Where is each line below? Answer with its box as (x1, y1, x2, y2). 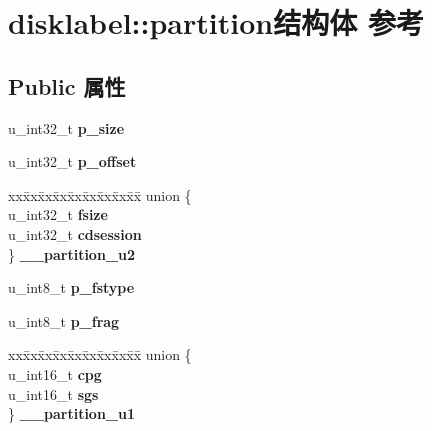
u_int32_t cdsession (8, 223, 142, 244)
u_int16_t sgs (8, 383, 99, 404)
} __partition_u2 (8, 243, 136, 264)
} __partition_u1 (8, 403, 136, 424)
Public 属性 (8, 70, 126, 101)
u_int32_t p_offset (8, 151, 137, 172)
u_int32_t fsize (8, 204, 108, 225)
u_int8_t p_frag (8, 310, 120, 331)
